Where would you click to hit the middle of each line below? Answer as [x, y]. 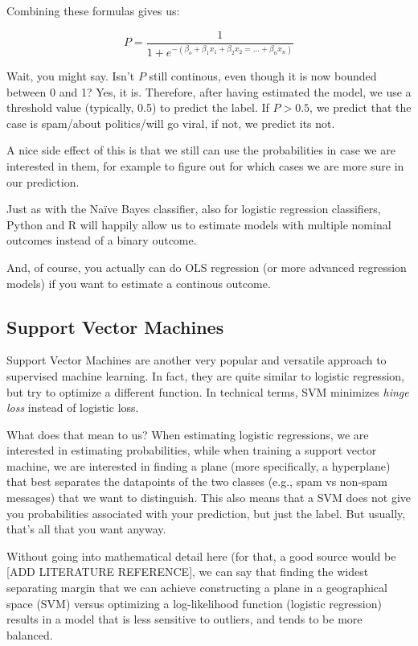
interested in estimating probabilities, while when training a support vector [192, 450]
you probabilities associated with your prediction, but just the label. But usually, [206, 513]
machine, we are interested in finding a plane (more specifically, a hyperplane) [199, 465]
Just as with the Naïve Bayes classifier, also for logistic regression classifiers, [194, 209]
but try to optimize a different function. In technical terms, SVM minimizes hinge [208, 391]
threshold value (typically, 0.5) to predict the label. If [138, 107]
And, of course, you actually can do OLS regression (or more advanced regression [207, 267]
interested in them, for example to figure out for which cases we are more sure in [205, 165]
